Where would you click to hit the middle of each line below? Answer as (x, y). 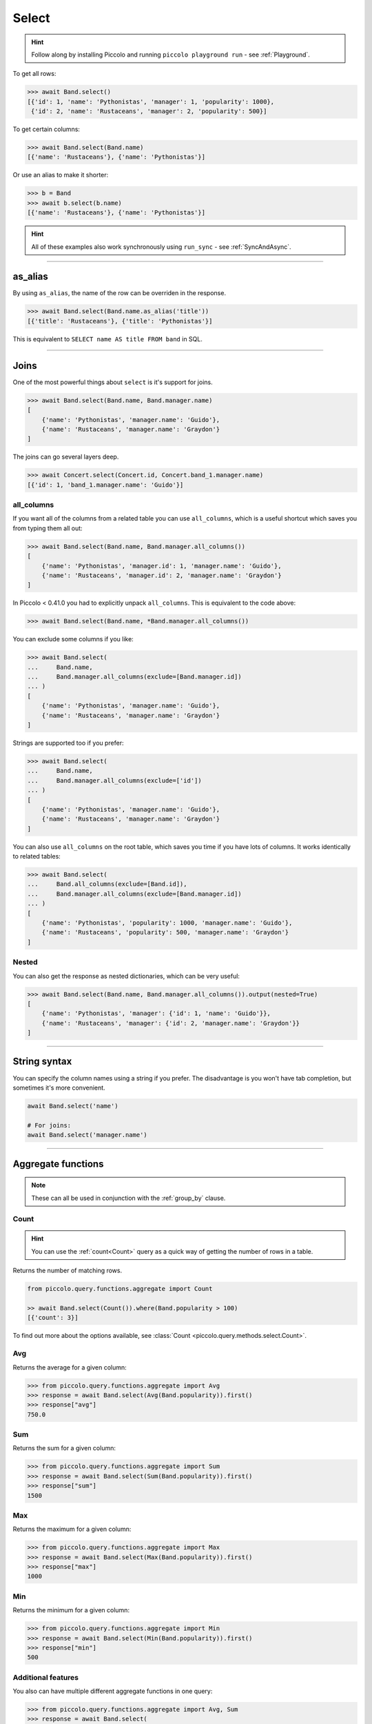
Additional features (46, 1677)
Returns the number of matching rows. (68, 1271)
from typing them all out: (48, 528)
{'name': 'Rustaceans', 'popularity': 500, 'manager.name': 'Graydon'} (165, 932)
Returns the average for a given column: (70, 1367)
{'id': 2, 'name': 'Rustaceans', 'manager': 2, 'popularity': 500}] (149, 111)
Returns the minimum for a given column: (71, 1610)
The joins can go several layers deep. (66, 457)
